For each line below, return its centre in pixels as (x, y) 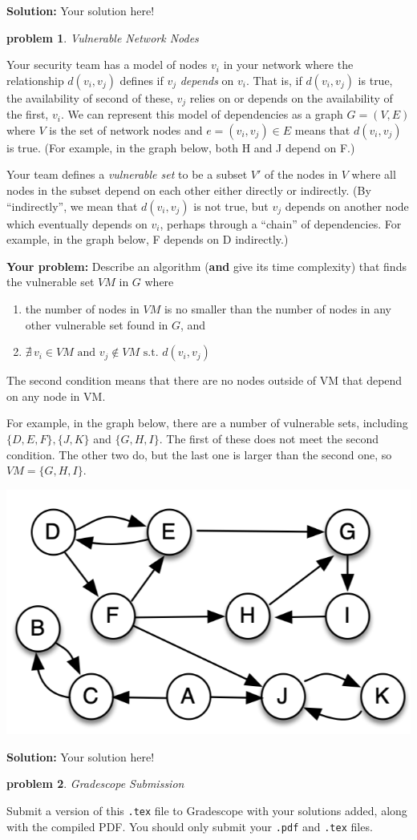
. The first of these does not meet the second (269, 438)
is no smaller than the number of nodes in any (277, 308)
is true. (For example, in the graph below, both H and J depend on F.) (181, 147)
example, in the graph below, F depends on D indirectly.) (148, 239)
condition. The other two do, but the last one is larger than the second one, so (199, 454)
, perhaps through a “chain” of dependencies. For (281, 223)
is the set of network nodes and (126, 129)
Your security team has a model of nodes (107, 65)
